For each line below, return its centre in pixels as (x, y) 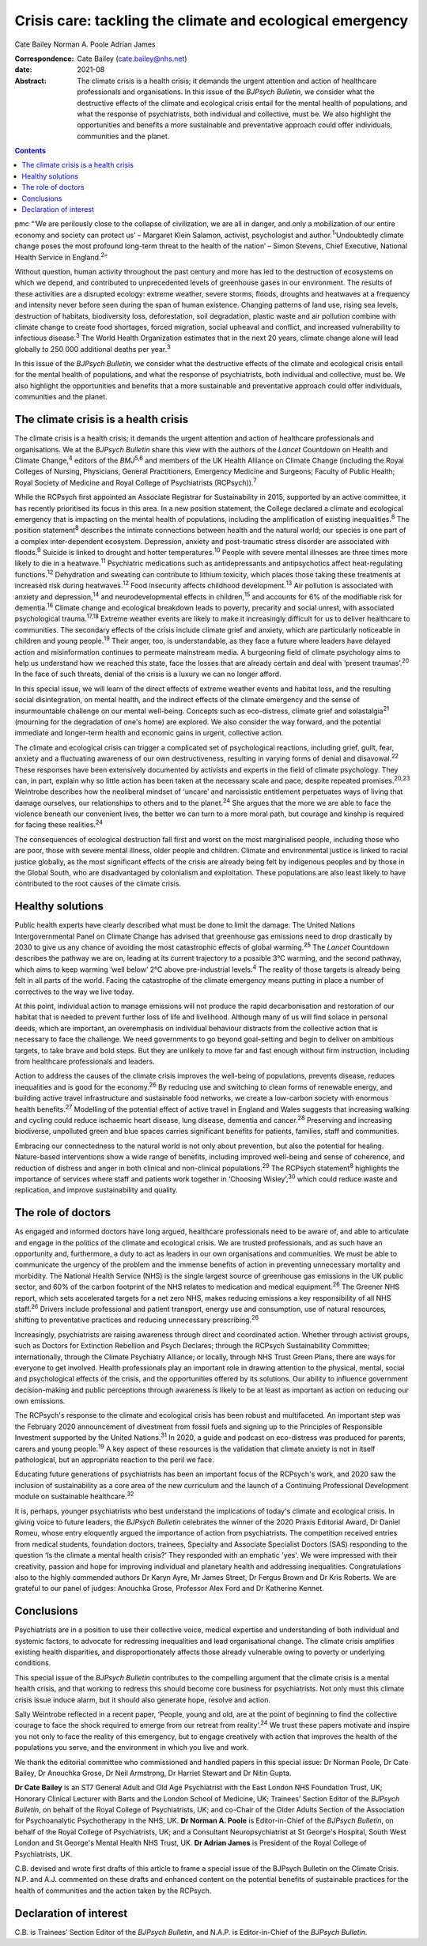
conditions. (33, 1663)
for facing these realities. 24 (59, 824)
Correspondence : (44, 59)
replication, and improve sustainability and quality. (96, 1190)
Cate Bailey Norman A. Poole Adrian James (85, 44)
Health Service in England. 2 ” (61, 256)
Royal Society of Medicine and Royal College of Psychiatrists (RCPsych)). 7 (136, 482)
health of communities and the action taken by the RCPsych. (113, 1891)
